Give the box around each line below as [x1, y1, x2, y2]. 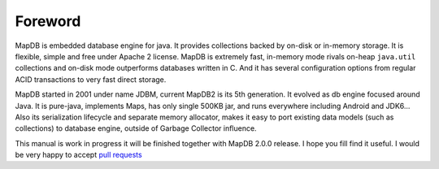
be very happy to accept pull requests [15, 150, 142, 160]
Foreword [15, 12, 81, 30]
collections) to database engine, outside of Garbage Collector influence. [15, 123, 257, 133]
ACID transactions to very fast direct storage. [15, 74, 167, 84]
